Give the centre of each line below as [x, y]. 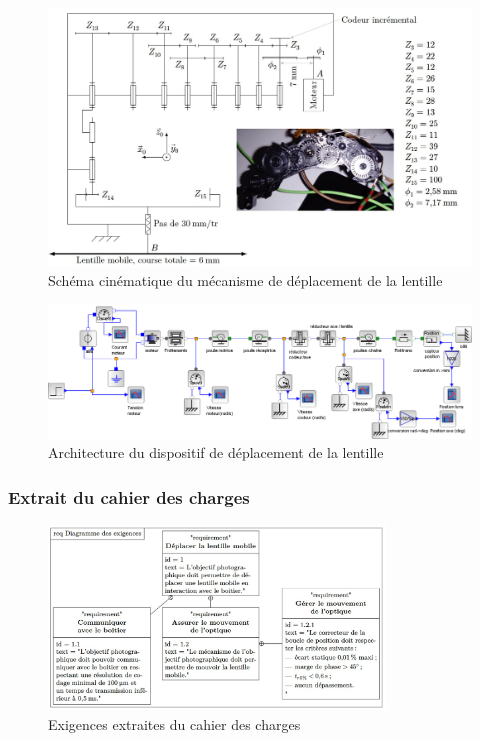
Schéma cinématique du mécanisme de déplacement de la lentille [245, 279]
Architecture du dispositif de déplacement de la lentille [216, 452]
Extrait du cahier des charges [129, 496]
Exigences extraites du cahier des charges [174, 723]
